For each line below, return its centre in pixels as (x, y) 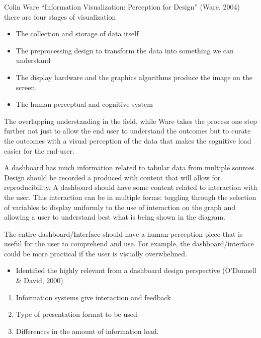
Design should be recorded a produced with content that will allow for (112, 177)
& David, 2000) (39, 280)
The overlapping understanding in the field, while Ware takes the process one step (130, 121)
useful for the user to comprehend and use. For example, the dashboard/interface (129, 244)
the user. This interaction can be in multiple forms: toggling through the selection (130, 197)
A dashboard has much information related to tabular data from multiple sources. (130, 167)
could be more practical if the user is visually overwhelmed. (96, 253)
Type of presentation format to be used (76, 314)
